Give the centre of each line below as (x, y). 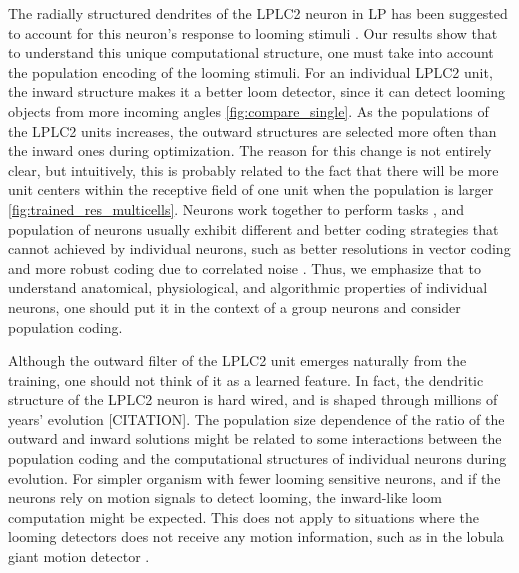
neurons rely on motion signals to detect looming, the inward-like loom (225, 497)
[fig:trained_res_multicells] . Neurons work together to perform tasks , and (236, 208)
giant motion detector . (79, 556)
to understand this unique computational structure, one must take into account (251, 52)
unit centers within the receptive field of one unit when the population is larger (251, 189)
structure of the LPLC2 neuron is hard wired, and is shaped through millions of (253, 399)
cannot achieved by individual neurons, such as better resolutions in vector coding (259, 248)
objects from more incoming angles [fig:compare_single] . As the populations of (248, 110)
